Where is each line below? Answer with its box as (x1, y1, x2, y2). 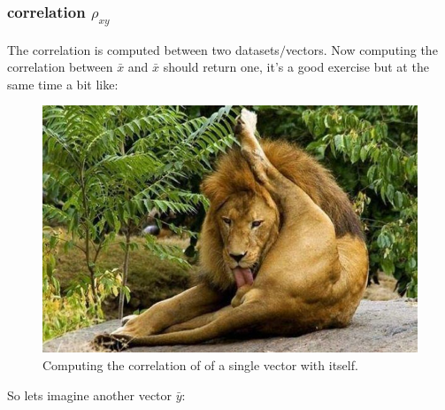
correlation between (7, 58, 113, 76)
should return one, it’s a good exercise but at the (163, 58, 429, 76)
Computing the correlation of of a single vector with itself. (42, 356, 358, 375)
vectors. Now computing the (285, 40, 438, 58)
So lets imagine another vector (7, 385, 173, 404)
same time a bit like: (7, 74, 119, 93)
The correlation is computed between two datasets (7, 40, 280, 58)
